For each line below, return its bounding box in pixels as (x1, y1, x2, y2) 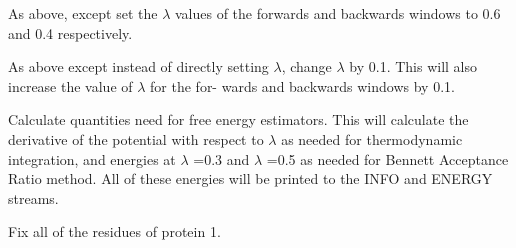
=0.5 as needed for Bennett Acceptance (266, 148, 509, 169)
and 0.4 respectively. (8, 22, 133, 43)
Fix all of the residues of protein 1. (8, 221, 221, 242)
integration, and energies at (8, 148, 176, 169)
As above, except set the (8, 3, 158, 23)
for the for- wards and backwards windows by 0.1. (150, 75, 455, 96)
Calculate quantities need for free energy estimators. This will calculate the (8, 109, 469, 130)
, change (281, 56, 332, 77)
